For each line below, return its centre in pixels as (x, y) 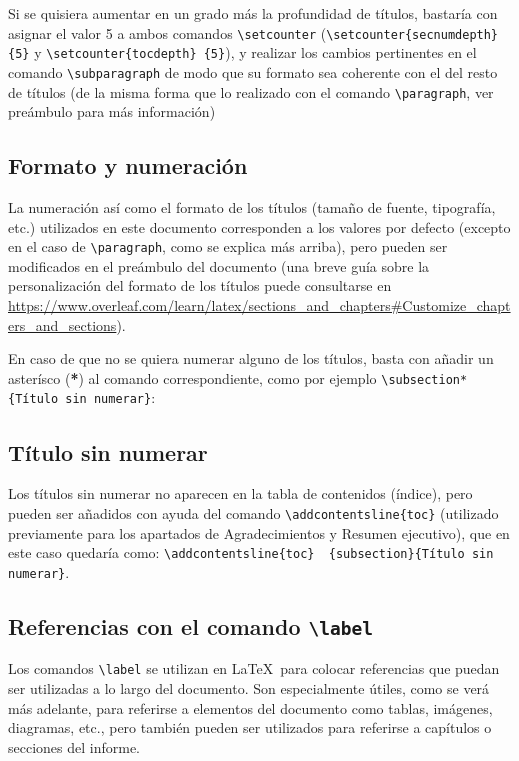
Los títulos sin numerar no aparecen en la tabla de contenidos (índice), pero (240, 493)
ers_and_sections (62, 324)
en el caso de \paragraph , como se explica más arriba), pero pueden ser (228, 246)
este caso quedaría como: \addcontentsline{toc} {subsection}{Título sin (251, 552)
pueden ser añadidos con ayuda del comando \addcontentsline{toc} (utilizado (253, 512)
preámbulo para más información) (112, 111)
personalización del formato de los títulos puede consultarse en (200, 285)
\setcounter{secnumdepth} (412, 34)
